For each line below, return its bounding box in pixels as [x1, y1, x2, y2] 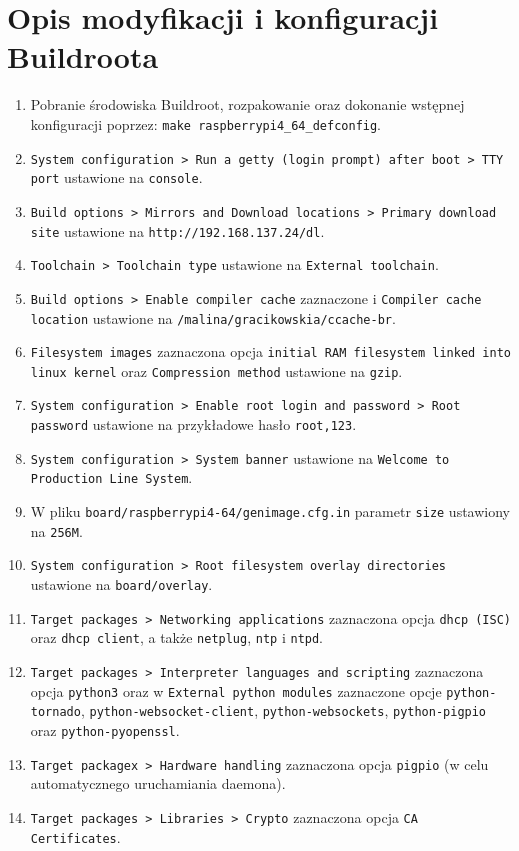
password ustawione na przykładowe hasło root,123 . [30, 414, 357, 435]
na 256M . [30, 520, 83, 541]
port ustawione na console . [30, 167, 203, 188]
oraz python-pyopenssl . [30, 720, 180, 740]
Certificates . [30, 826, 121, 847]
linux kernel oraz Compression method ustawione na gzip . [30, 360, 403, 381]
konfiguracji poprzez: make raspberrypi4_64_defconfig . [30, 113, 382, 134]
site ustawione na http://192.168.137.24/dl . [30, 220, 325, 241]
